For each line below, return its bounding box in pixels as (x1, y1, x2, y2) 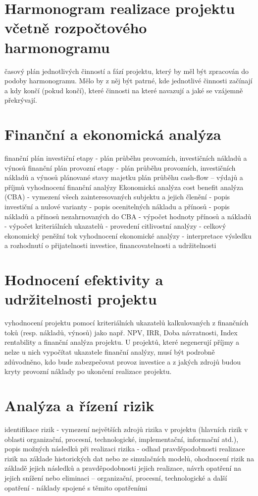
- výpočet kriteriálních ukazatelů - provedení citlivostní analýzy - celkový (4, 221, 226, 231)
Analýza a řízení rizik (4, 395, 155, 415)
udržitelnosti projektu (4, 289, 157, 309)
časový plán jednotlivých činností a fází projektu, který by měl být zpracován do (4, 65, 249, 76)
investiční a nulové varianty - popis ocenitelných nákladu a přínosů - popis (4, 201, 230, 211)
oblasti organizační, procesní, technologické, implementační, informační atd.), (4, 434, 239, 444)
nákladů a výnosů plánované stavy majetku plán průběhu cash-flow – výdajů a (4, 172, 243, 183)
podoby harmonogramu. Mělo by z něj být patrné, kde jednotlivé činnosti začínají (4, 75, 253, 86)
